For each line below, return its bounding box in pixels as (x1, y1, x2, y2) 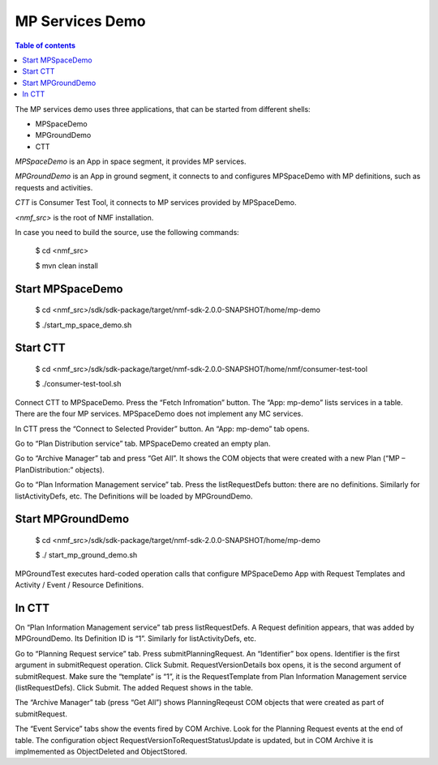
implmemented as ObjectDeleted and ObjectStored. (15, 746, 188, 756)
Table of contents (15, 41, 76, 50)
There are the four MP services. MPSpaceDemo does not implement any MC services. (15, 409, 303, 419)
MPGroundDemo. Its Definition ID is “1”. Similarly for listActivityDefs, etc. (15, 634, 257, 643)
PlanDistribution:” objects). (15, 464, 105, 474)
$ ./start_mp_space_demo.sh (35, 320, 132, 330)
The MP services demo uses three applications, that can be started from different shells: (15, 104, 311, 113)
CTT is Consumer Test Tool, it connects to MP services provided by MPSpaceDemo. (15, 198, 297, 207)
